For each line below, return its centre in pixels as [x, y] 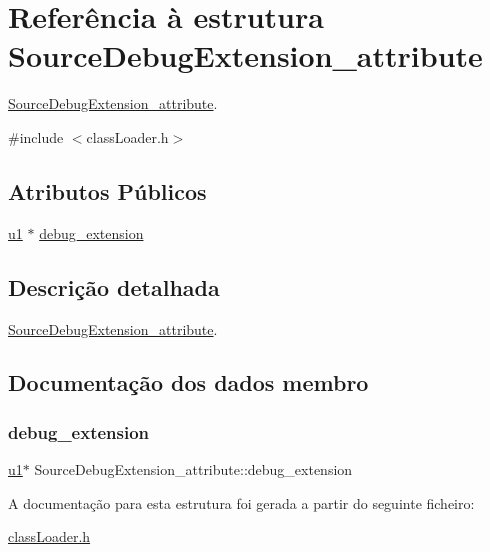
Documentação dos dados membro [188, 382]
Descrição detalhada [114, 286]
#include [36, 136]
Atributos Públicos [107, 190]
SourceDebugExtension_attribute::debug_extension [193, 469]
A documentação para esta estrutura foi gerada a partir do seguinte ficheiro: [241, 502]
